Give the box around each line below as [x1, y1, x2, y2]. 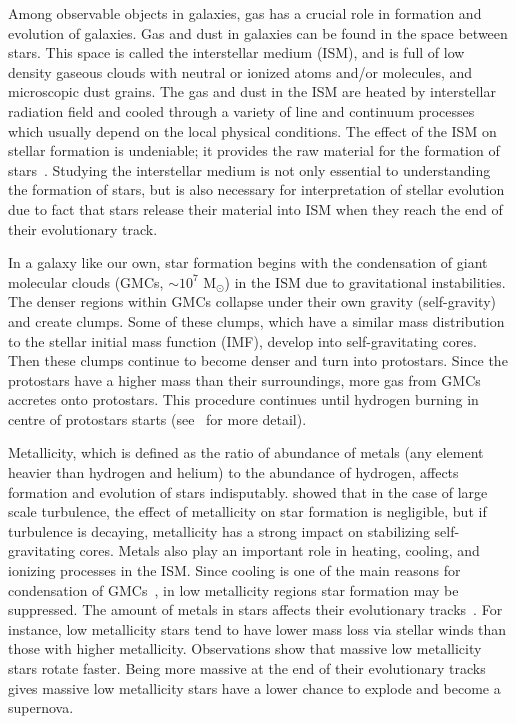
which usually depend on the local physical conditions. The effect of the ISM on [8, 120, 497, 141]
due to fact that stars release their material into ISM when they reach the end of [8, 198, 503, 219]
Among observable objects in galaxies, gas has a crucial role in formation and [8, 3, 482, 23]
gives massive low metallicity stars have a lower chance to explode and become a [8, 677, 501, 698]
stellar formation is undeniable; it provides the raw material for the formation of [8, 140, 500, 161]
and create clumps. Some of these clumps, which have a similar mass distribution [8, 310, 505, 331]
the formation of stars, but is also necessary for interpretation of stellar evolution [8, 179, 505, 200]
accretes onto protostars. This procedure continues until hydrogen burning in [8, 389, 479, 410]
